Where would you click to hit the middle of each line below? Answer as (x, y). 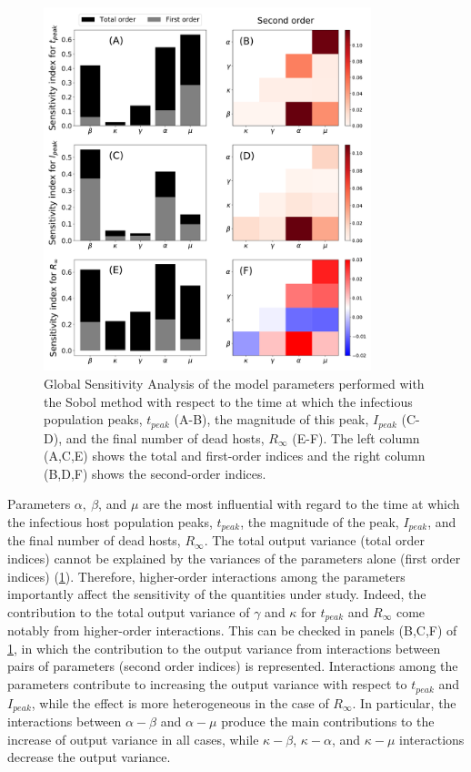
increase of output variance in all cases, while (133, 739)
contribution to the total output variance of (129, 611)
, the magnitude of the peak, (320, 522)
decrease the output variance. (89, 757)
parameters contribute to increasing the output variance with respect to (207, 684)
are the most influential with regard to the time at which (301, 504)
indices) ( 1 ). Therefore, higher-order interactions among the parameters (206, 576)
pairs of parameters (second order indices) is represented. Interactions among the (233, 666)
